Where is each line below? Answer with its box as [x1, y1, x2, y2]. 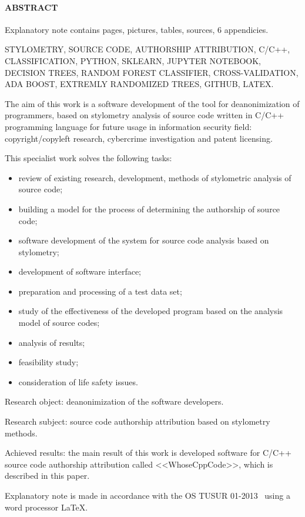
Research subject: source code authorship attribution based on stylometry [5, 415, 270, 428]
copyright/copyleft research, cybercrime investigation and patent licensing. [5, 132, 273, 144]
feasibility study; [18, 356, 79, 368]
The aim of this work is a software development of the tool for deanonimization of [5, 97, 300, 109]
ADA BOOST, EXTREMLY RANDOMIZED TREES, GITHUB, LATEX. [5, 78, 274, 90]
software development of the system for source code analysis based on [18, 234, 269, 246]
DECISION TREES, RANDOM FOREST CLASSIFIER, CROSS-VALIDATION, [5, 66, 299, 78]
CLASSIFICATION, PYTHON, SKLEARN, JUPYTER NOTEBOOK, [5, 54, 261, 66]
